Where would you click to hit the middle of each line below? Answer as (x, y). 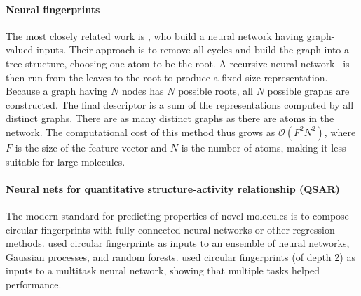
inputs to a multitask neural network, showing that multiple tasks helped (163, 270)
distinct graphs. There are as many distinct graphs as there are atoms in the (170, 118)
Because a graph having (57, 91)
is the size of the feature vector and (91, 147)
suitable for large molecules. (66, 161)
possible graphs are (308, 91)
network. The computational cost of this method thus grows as (141, 132)
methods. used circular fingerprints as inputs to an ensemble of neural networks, (178, 243)
